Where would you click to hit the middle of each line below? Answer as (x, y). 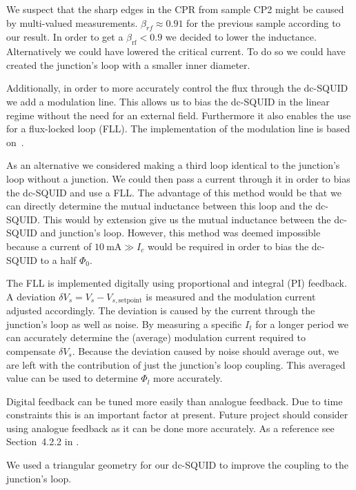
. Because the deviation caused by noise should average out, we (205, 350)
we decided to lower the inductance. (241, 37)
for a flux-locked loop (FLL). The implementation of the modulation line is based (178, 129)
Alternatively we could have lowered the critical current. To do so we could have (176, 51)
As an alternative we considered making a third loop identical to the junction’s (173, 165)
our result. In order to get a (65, 37)
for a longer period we (302, 324)
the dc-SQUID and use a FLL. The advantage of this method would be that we (174, 192)
